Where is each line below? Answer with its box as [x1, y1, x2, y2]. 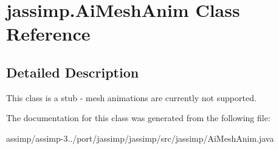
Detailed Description [6, 62, 139, 81]
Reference [6, 21, 91, 46]
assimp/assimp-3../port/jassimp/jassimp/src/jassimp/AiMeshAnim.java [6, 131, 274, 144]
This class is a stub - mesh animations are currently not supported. [6, 91, 257, 104]
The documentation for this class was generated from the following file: [6, 111, 270, 124]
